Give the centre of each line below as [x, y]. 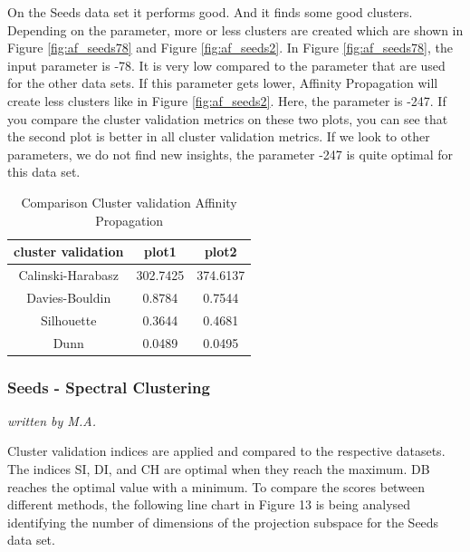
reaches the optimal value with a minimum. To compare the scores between [216, 486]
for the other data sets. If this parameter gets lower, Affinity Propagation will [223, 83]
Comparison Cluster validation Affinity [129, 202]
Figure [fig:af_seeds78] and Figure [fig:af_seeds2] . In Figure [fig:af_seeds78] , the [230, 48]
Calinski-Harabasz [69, 274]
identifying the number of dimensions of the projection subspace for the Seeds [223, 522]
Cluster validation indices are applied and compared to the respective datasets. [226, 451]
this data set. [44, 172]
